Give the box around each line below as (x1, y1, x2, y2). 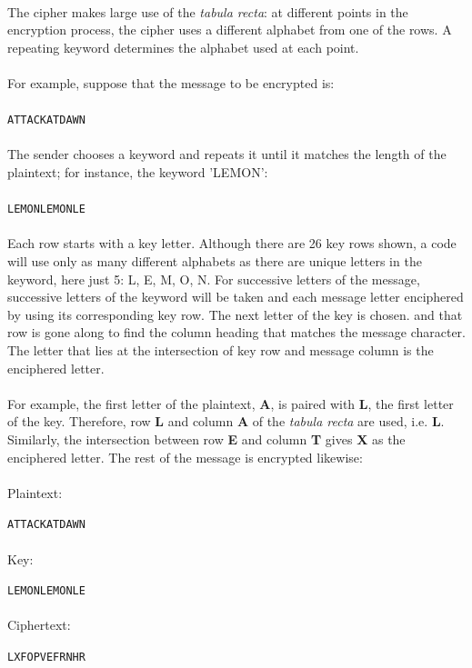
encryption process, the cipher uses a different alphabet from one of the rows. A (7, 20, 452, 39)
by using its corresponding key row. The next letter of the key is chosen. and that (7, 304, 463, 324)
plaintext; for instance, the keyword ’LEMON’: (7, 163, 268, 181)
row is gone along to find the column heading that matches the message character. (7, 323, 466, 342)
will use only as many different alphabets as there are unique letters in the (7, 252, 422, 271)
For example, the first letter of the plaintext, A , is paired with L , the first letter (7, 394, 454, 413)
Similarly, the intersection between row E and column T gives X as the (7, 429, 406, 448)
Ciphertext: (7, 615, 71, 634)
